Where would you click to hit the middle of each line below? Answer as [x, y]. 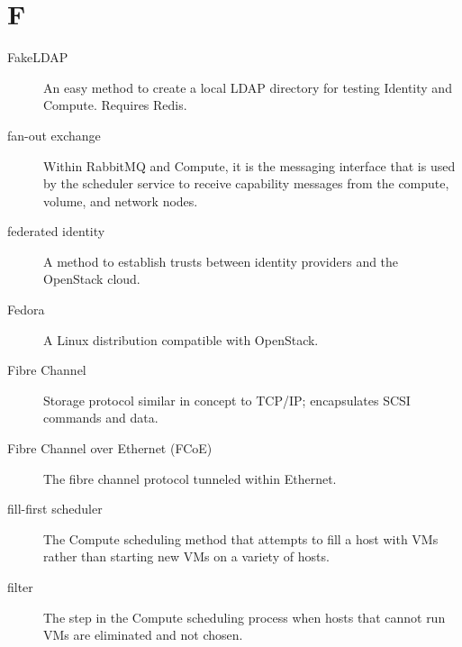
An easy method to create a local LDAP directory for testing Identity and [248, 87]
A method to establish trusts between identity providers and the [221, 261]
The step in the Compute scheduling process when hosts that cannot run [245, 617]
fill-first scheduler [55, 509]
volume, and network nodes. [121, 200]
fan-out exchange [54, 135]
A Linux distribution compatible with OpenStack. [181, 339]
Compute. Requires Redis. [115, 105]
